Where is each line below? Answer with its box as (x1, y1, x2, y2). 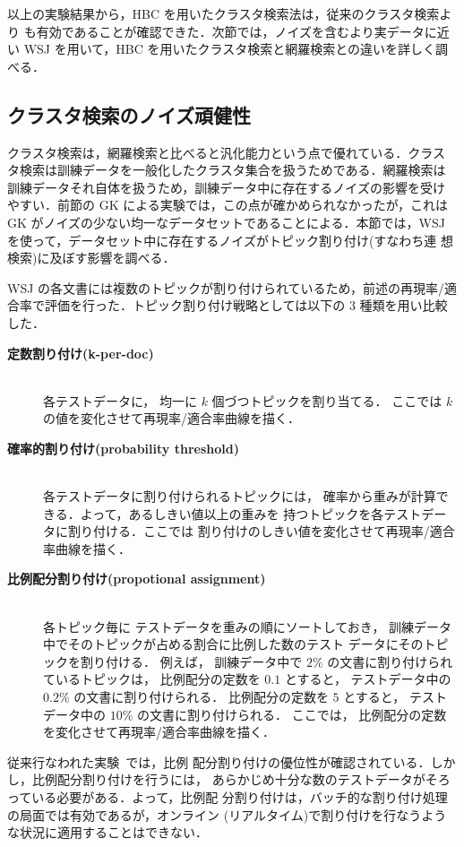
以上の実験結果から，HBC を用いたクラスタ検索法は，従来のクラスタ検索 (7, 4, 440, 22)
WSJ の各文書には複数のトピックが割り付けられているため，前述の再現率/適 (7, 278, 457, 297)
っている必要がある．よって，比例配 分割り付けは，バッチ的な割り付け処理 (7, 787, 448, 806)
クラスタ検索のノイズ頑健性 (7, 100, 251, 128)
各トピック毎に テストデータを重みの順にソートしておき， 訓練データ (43, 617, 452, 635)
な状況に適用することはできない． (7, 823, 208, 842)
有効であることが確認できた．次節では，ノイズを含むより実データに (36, 22, 437, 40)
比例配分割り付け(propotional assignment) (7, 569, 266, 588)
